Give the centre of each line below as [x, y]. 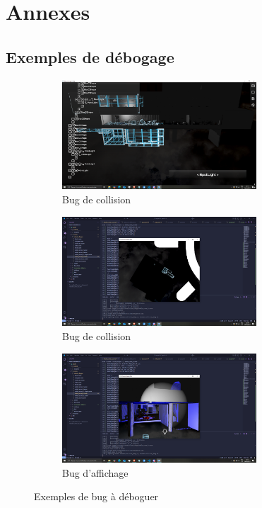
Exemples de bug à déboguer [96, 496]
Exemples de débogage [90, 56]
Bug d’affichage [95, 472]
